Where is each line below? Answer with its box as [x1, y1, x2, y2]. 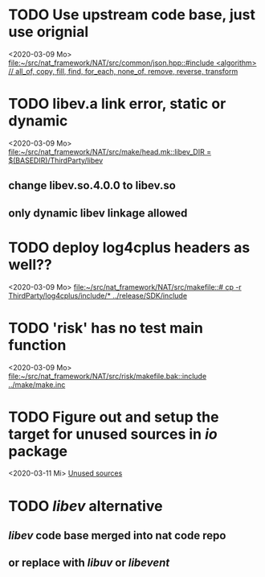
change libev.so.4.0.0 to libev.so [8, 179, 177, 192]
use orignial [8, 23, 89, 41]
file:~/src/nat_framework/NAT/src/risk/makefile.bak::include [8, 371, 207, 381]
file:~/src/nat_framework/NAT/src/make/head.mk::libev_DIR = [8, 146, 211, 156]
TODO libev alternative [8, 497, 163, 515]
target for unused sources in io [8, 425, 218, 443]
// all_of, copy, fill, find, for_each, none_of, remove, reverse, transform [8, 66, 238, 76]
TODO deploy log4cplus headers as [8, 238, 251, 257]
